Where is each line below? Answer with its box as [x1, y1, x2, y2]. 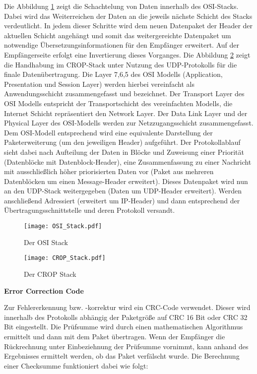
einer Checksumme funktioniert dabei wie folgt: [4, 360, 148, 371]
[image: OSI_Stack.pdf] [24, 223, 102, 230]
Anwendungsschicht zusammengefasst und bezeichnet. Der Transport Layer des [4, 88, 245, 99]
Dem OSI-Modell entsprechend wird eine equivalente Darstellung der [4, 127, 213, 137]
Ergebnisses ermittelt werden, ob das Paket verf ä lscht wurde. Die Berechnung [4, 351, 240, 361]
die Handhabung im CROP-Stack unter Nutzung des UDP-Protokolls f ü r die [4, 59, 237, 69]
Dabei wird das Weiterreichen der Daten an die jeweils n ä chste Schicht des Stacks [4, 10, 253, 21]
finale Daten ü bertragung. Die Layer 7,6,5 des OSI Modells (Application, [4, 69, 223, 79]
